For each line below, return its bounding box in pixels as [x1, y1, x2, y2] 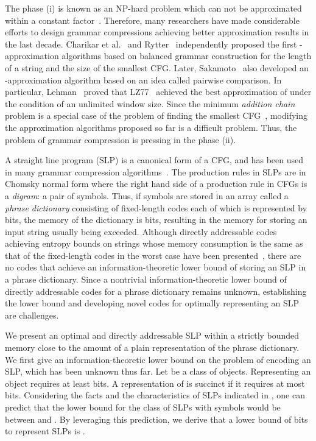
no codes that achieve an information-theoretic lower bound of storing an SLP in [5, 261, 306, 273]
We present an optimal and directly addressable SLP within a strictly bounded [5, 329, 300, 342]
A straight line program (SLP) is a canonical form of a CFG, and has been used [5, 153, 303, 166]
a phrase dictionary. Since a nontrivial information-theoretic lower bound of [5, 273, 287, 286]
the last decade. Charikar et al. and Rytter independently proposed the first [5, 37, 297, 50]
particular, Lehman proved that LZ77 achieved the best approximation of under [5, 85, 312, 98]
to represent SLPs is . [5, 425, 85, 437]
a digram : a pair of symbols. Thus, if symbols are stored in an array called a [5, 189, 289, 202]
